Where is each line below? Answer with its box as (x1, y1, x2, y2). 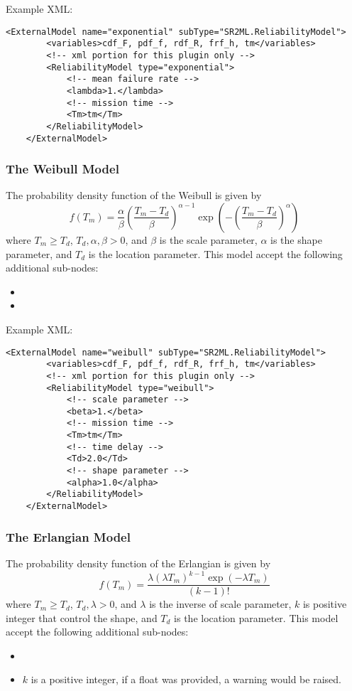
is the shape (270, 232, 322, 247)
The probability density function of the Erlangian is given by (6, 555, 271, 570)
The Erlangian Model (6, 527, 131, 545)
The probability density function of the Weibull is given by (6, 188, 262, 203)
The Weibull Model (6, 160, 119, 178)
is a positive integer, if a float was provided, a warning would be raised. (31, 672, 341, 687)
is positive (302, 596, 347, 611)
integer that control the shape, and (6, 610, 158, 625)
